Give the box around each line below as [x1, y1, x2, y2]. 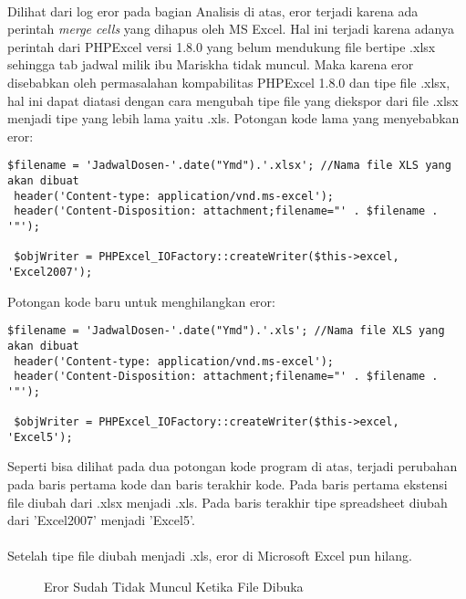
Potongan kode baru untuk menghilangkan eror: [7, 291, 275, 310]
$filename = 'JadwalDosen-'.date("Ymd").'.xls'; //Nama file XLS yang [7, 324, 445, 338]
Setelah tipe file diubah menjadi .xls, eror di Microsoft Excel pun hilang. [7, 546, 412, 565]
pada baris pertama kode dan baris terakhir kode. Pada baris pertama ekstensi [7, 475, 448, 494]
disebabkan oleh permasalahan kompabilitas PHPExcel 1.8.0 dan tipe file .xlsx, [7, 72, 450, 91]
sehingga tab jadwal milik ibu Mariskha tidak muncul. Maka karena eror [7, 55, 414, 74]
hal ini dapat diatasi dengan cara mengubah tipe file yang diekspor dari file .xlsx [7, 90, 459, 110]
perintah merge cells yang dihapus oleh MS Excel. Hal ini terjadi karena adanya [7, 19, 454, 38]
